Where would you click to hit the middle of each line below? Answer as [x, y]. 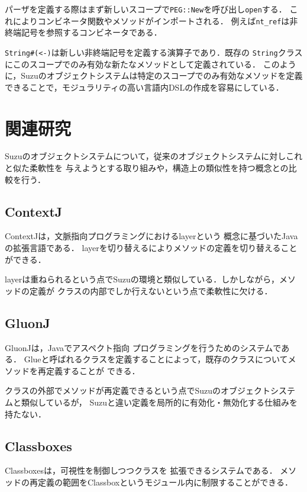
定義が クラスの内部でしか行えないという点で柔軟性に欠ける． [151, 290]
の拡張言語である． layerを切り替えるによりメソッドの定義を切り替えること [151, 248]
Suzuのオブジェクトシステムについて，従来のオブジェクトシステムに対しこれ [154, 156]
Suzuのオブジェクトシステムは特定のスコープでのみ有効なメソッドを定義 [162, 75]
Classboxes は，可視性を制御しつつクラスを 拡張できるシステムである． [141, 470]
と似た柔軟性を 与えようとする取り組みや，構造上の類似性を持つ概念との [147, 168]
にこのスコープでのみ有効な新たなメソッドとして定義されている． [133, 64]
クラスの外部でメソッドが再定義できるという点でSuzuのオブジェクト [138, 390]
